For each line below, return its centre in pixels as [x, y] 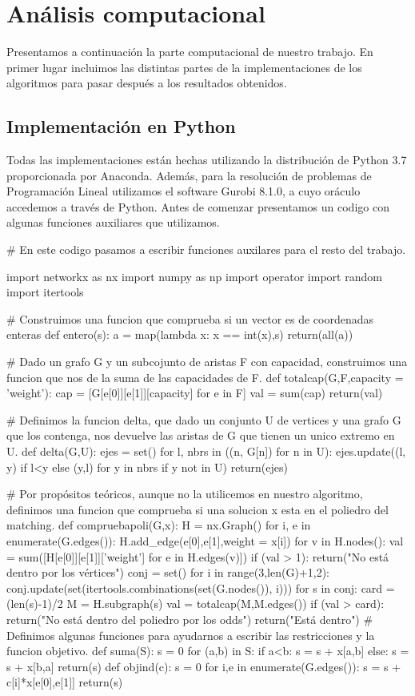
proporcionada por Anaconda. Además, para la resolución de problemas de [189, 175]
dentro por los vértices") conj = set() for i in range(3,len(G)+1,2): [168, 572]
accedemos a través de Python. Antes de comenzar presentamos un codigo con [198, 206]
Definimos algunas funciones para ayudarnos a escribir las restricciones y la [191, 635]
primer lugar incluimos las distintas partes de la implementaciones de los [184, 67]
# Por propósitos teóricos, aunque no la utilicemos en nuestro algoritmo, [185, 494]
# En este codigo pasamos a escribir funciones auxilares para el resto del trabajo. [206, 249]
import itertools [45, 292]
